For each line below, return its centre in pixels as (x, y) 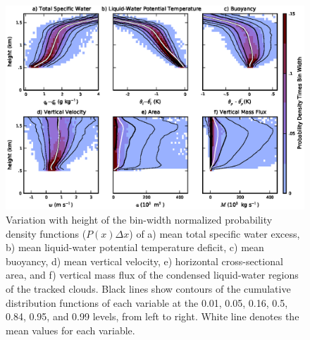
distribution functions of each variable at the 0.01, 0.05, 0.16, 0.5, (147, 302)
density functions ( (46, 233)
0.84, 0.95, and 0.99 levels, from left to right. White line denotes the (153, 316)
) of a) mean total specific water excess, (215, 233)
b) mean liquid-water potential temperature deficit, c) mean (135, 247)
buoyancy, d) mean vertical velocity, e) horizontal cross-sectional (144, 261)
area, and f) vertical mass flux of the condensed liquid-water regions (152, 275)
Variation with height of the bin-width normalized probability (139, 220)
